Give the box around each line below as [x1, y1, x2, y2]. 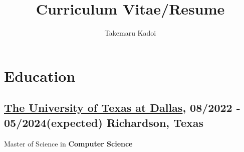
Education [4, 65, 76, 86]
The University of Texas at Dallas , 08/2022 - [4, 100, 240, 115]
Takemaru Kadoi [104, 28, 156, 38]
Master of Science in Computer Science [4, 138, 133, 148]
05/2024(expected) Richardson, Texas [4, 114, 203, 130]
